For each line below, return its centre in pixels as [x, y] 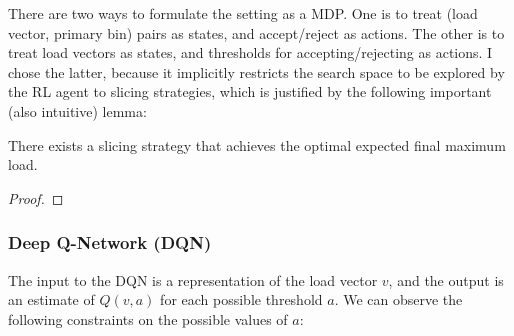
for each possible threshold [241, 299]
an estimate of [51, 299]
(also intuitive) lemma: [77, 110]
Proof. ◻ [36, 197]
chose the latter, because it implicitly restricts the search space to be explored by [256, 71]
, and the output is [446, 279]
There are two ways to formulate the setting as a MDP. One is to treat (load [243, 13]
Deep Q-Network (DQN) [110, 242]
